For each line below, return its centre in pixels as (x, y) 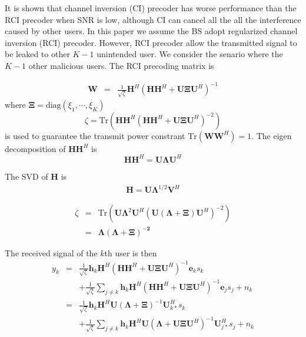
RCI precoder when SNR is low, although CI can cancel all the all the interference (153, 19)
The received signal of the (51, 252)
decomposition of (35, 148)
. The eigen (272, 135)
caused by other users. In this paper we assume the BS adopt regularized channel (151, 31)
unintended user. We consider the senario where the (190, 54)
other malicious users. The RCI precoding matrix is (121, 65)
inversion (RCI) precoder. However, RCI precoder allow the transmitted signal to (151, 42)
